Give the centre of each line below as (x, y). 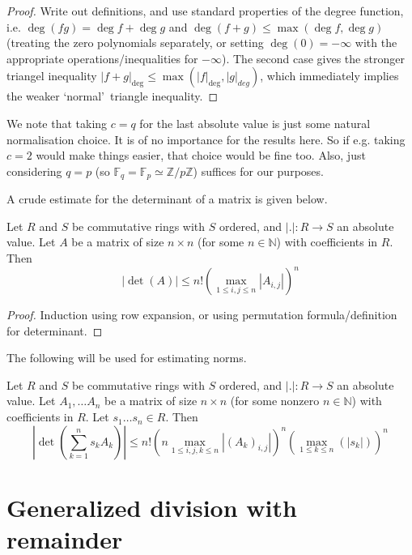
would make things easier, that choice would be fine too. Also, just (201, 155)
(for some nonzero (275, 401)
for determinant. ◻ (55, 330)
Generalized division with (152, 507)
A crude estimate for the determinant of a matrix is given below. (167, 199)
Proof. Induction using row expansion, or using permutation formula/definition (202, 315)
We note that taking (57, 123)
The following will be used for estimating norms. (127, 358)
